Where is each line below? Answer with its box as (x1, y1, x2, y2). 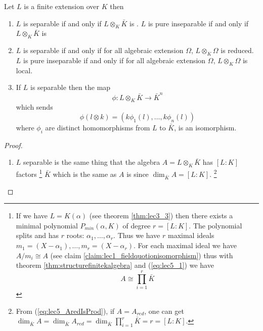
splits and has (16, 230, 59, 241)
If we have (16, 210, 48, 221)
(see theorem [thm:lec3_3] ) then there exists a (89, 210, 233, 221)
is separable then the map (30, 82, 111, 92)
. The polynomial (189, 220, 242, 230)
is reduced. (221, 45, 254, 56)
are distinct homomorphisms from (45, 122, 150, 133)
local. (16, 65, 33, 75)
